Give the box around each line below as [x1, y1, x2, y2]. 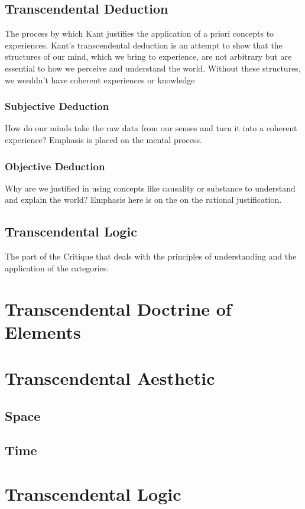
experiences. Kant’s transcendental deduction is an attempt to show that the [5, 38, 283, 51]
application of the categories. [5, 261, 109, 274]
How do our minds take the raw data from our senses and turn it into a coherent [5, 122, 297, 134]
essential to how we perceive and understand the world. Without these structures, [5, 61, 301, 74]
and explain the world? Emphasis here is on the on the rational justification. [5, 193, 282, 206]
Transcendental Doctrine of [5, 296, 232, 320]
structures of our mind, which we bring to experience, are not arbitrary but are [5, 50, 292, 63]
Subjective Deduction [5, 99, 109, 114]
